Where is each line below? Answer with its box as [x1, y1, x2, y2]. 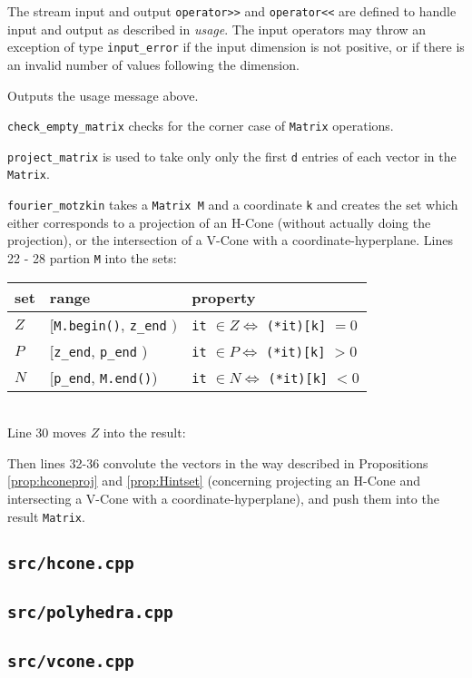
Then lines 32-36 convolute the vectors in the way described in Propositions [7, 453, 428, 472]
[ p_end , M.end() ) [49, 366, 158, 388]
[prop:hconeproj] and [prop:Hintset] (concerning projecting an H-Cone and [7, 471, 420, 490]
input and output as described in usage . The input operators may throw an [7, 19, 427, 38]
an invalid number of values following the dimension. [7, 54, 300, 74]
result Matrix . [7, 506, 85, 526]
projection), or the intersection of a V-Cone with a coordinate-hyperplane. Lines [7, 231, 453, 250]
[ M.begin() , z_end [49, 313, 167, 335]
